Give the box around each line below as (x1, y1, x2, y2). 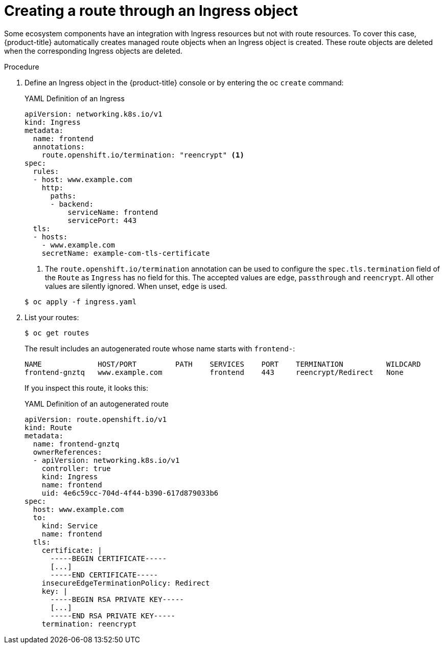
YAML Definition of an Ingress (25, 94, 125, 103)
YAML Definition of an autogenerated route (25, 399, 169, 408)
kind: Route (25, 423, 72, 432)
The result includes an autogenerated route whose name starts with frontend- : (25, 344, 295, 353)
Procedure (4, 62, 39, 71)
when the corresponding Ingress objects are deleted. (4, 46, 182, 55)
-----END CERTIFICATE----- (50, 570, 158, 579)
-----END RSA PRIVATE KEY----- (50, 611, 176, 620)
